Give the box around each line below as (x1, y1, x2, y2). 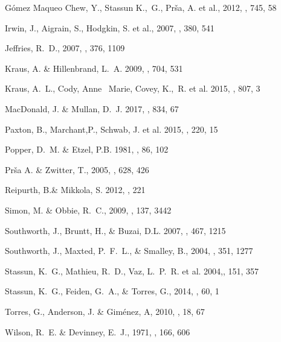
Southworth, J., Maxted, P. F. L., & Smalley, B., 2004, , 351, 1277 (5, 244, 253, 257)
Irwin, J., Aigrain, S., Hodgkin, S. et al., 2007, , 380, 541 (5, 21, 215, 34)
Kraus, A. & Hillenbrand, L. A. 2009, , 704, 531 (5, 62, 183, 74)
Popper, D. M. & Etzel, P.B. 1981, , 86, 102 (5, 143, 169, 156)
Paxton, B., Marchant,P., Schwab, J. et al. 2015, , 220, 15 (5, 122, 218, 135)
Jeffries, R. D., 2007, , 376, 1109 (5, 42, 125, 54)
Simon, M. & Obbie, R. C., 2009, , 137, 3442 (5, 203, 172, 216)
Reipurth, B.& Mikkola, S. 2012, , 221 (5, 183, 146, 196)
